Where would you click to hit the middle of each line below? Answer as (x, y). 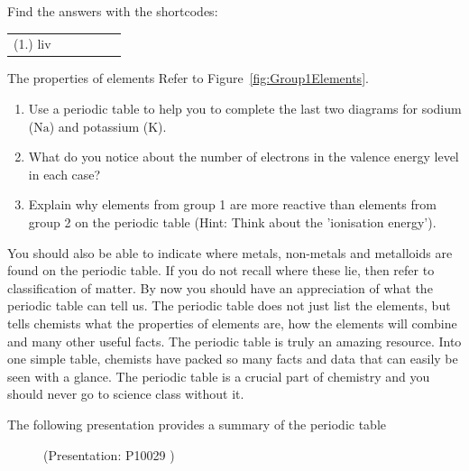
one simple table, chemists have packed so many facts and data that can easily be (233, 359)
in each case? (64, 174)
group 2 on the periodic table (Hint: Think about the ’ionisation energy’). (232, 222)
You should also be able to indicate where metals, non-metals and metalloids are (230, 252)
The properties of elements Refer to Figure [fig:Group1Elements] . (188, 78)
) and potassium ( (99, 126)
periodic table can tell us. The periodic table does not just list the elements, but (229, 305)
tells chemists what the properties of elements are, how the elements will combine (232, 323)
